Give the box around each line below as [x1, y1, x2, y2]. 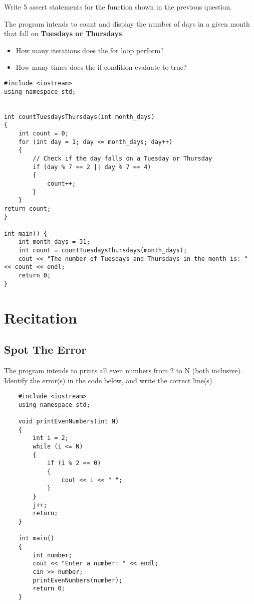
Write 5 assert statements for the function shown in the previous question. [4, 2, 232, 12]
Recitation [4, 307, 77, 328]
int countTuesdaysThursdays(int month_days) [4, 113, 155, 120]
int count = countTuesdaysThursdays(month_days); [18, 247, 187, 254]
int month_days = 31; [18, 238, 90, 246]
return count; [4, 205, 51, 212]
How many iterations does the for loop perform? [16, 45, 164, 55]
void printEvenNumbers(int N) [18, 418, 119, 425]
